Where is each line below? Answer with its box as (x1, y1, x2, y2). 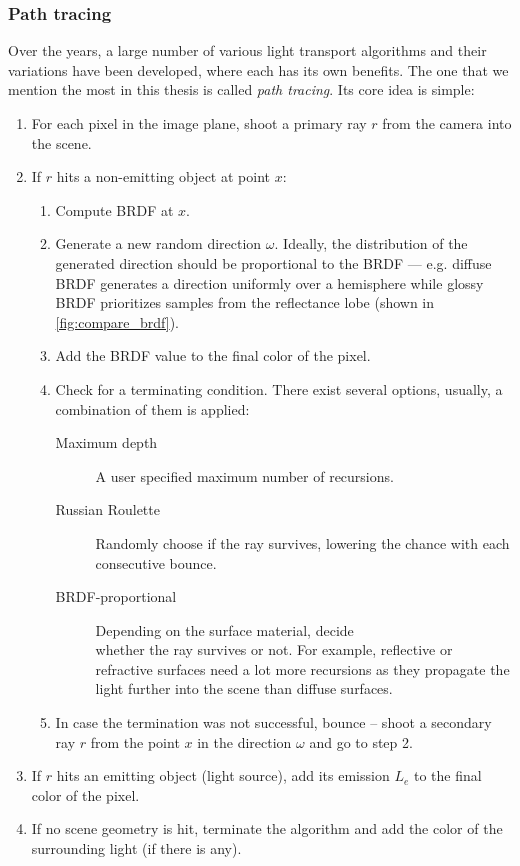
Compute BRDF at (55, 199, 174, 220)
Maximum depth (55, 432, 158, 453)
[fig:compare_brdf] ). (55, 311, 179, 332)
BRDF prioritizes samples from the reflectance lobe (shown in (55, 292, 435, 313)
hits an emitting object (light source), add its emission (56, 765, 390, 786)
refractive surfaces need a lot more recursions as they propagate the (95, 658, 510, 679)
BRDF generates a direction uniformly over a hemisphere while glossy (55, 272, 484, 293)
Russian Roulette (55, 499, 160, 520)
